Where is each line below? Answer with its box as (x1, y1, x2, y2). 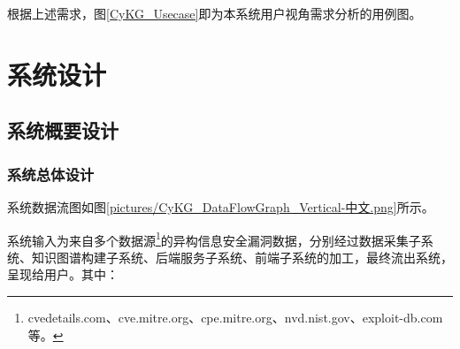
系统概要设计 (7, 117, 119, 144)
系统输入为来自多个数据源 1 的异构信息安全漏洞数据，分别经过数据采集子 (7, 228, 421, 249)
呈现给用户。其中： (7, 265, 119, 284)
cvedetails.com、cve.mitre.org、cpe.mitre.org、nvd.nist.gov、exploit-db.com (27, 308, 443, 326)
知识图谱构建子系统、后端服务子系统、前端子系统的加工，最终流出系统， (31, 247, 453, 266)
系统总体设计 (7, 163, 95, 185)
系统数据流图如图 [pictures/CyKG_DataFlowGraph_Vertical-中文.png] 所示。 (7, 197, 434, 216)
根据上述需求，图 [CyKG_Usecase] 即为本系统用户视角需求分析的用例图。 (7, 4, 422, 22)
